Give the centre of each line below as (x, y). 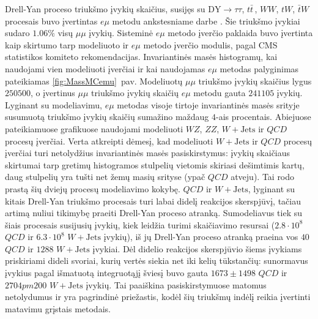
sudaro (17, 33)
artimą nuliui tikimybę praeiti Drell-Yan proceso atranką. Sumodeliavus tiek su (154, 213)
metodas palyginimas (259, 68)
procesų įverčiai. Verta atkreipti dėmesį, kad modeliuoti (109, 141)
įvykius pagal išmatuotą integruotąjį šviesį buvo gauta (107, 273)
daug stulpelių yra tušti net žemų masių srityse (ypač (105, 177)
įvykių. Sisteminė (121, 33)
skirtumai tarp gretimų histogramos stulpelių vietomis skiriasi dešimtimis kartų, (155, 164)
